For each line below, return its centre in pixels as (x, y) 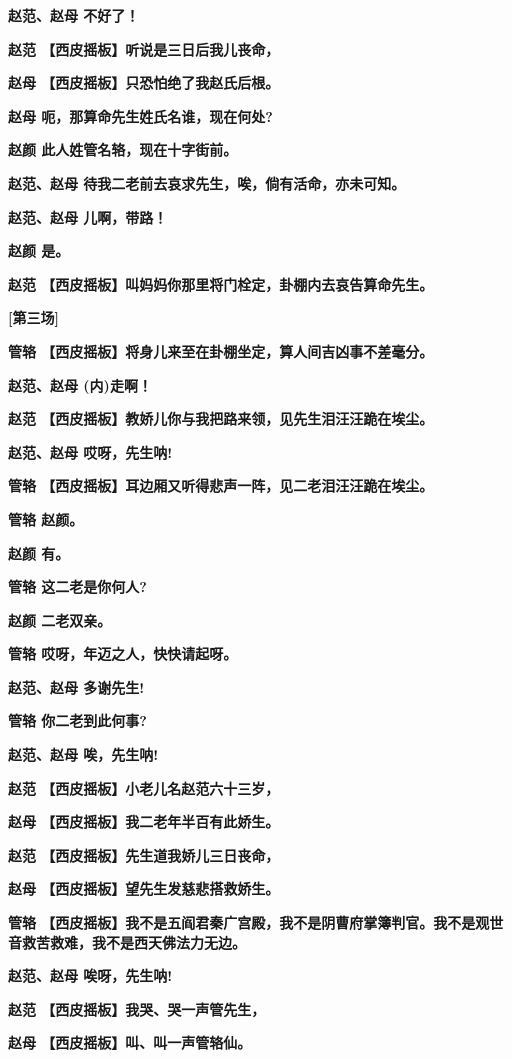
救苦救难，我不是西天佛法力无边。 (133, 941)
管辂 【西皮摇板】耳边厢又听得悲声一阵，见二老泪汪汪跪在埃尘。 (221, 485)
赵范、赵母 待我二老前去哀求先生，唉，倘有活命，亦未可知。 (207, 182)
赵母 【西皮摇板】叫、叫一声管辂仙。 (130, 1042)
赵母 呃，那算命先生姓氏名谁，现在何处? (140, 115)
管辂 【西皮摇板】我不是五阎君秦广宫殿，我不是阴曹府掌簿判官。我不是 (242, 922)
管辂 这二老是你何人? (77, 586)
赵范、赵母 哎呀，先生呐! (90, 451)
